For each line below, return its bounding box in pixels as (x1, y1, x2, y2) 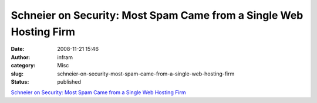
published (57, 78, 82, 85)
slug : (11, 70, 23, 77)
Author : (11, 53, 31, 61)
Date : (11, 46, 25, 53)
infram (57, 53, 73, 61)
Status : (11, 78, 29, 85)
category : (11, 62, 36, 69)
